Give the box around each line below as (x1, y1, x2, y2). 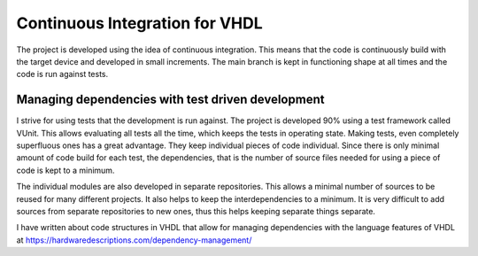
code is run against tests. (16, 69, 109, 80)
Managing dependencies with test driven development (16, 92, 325, 107)
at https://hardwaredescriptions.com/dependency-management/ (16, 235, 252, 245)
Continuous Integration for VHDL (16, 13, 263, 33)
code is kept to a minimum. (16, 165, 115, 175)
